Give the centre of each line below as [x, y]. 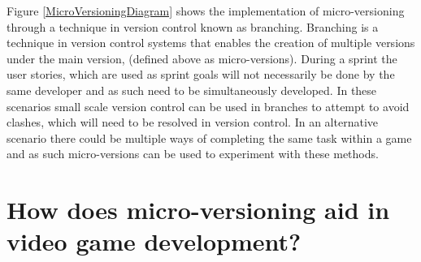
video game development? [154, 241]
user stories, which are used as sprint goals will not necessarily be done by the [201, 74]
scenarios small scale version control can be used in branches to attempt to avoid [208, 106]
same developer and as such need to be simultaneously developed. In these [192, 90]
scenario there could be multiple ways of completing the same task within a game [209, 137]
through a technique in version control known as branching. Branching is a [193, 26]
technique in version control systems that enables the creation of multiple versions [211, 43]
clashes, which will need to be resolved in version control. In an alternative [193, 122]
